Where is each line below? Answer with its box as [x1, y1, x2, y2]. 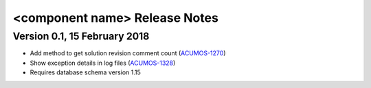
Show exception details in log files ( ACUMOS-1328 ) [30, 59, 176, 67]
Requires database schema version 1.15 [30, 68, 141, 76]
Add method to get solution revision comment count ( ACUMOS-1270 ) [30, 49, 226, 57]
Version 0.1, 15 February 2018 [12, 30, 150, 42]
